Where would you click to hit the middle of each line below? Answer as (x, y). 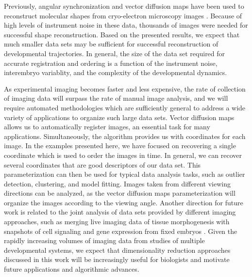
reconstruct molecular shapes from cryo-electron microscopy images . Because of (123, 15)
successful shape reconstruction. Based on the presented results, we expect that (122, 34)
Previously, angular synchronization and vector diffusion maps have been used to (124, 6)
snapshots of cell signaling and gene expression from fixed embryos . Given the (121, 231)
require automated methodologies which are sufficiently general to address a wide (125, 107)
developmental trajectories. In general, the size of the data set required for (115, 53)
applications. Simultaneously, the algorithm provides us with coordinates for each (125, 136)
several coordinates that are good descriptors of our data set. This (102, 164)
